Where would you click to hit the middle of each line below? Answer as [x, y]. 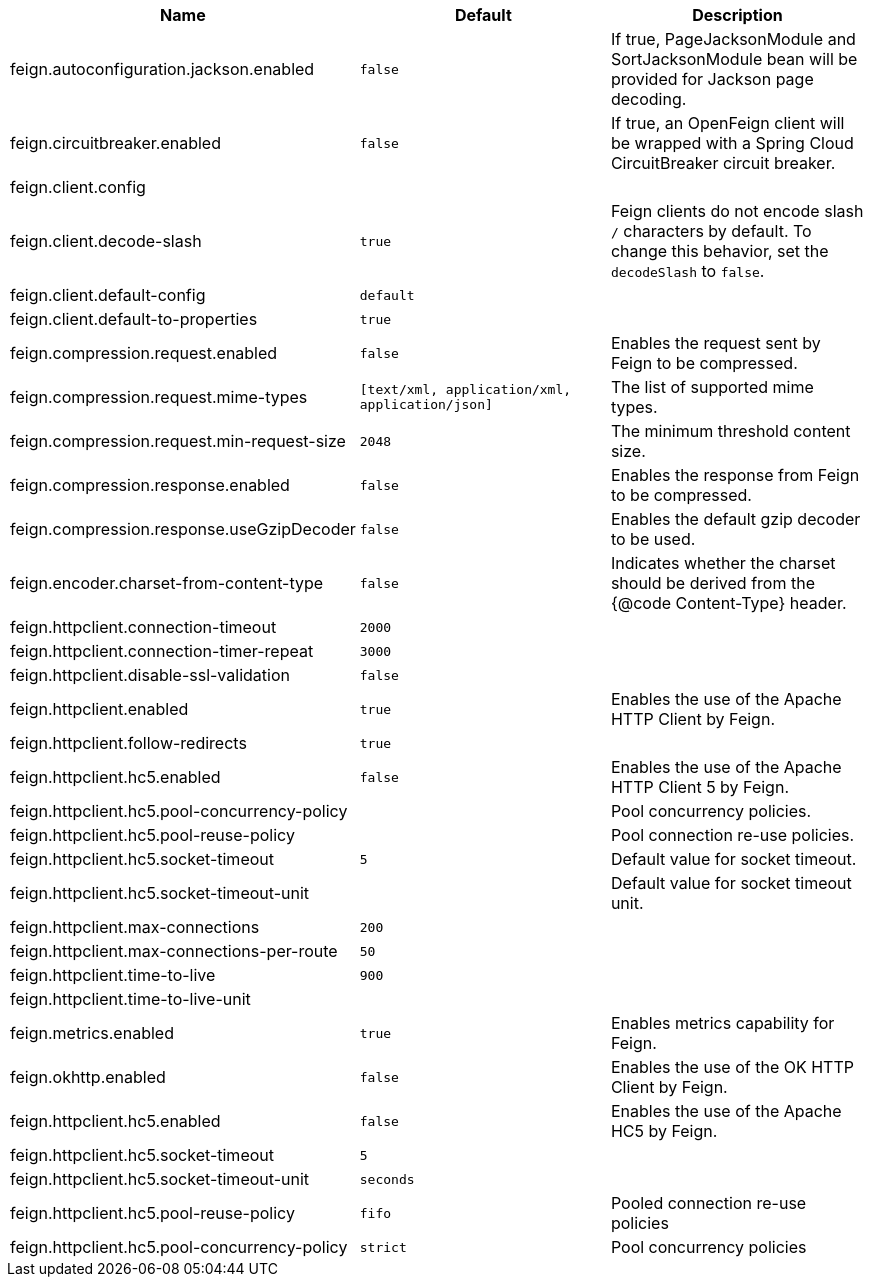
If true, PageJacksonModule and [733, 39]
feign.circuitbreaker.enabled [115, 143]
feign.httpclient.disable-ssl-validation [150, 675]
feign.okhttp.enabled [88, 1077]
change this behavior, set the [719, 251]
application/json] [426, 404]
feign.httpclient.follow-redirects [128, 743]
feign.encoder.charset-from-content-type [167, 583]
